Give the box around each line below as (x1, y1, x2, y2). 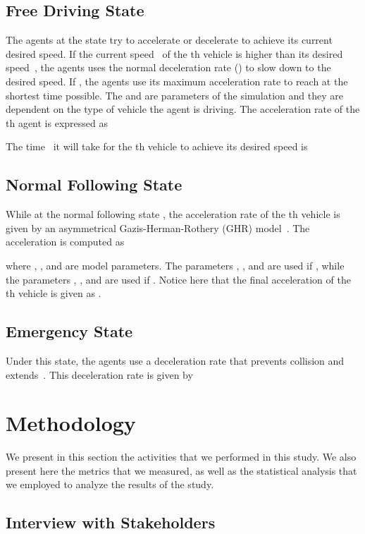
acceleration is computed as (6, 234, 125, 249)
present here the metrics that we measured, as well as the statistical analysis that (6, 463, 357, 478)
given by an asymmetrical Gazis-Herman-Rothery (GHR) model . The (6, 220, 310, 235)
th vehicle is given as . (6, 286, 101, 301)
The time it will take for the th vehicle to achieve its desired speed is (6, 139, 308, 154)
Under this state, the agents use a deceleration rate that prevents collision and (6, 353, 345, 368)
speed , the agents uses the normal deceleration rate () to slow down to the (6, 60, 331, 75)
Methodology (6, 408, 136, 437)
